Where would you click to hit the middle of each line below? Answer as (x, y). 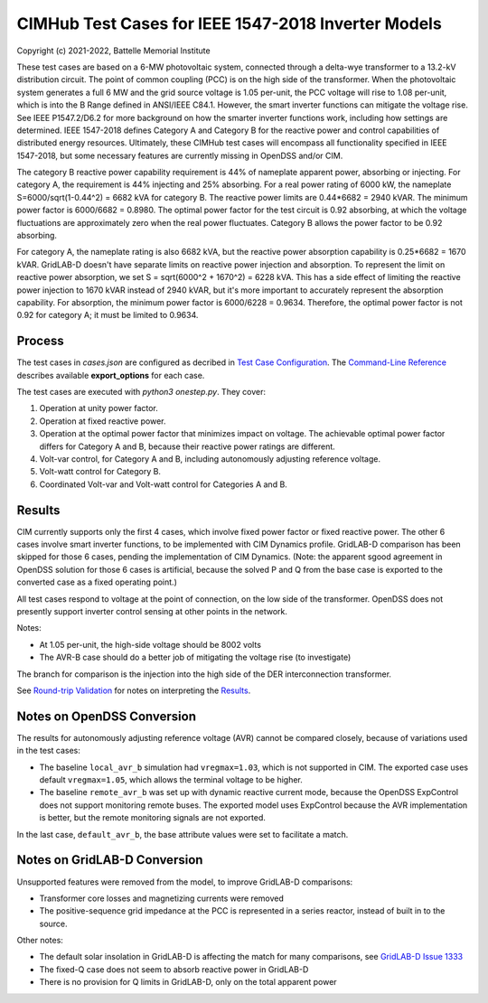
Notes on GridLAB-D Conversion (110, 860)
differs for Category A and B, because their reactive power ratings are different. (188, 446)
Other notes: (40, 941)
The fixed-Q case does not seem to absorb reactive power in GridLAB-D (174, 969)
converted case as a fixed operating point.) (97, 582)
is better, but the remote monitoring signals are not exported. (153, 818)
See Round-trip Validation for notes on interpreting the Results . (134, 690)
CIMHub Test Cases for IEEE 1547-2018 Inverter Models (229, 23)
